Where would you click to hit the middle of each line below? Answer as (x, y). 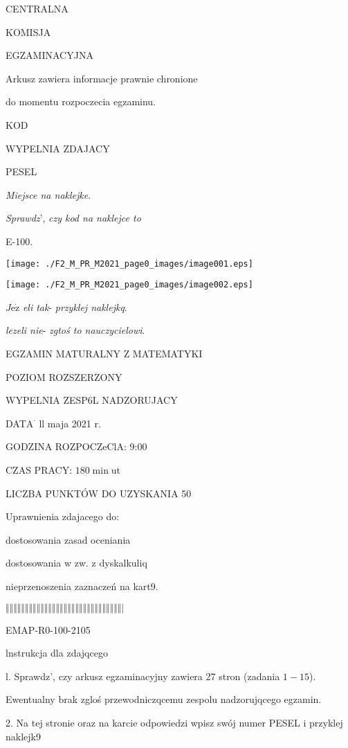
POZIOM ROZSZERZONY (64, 376)
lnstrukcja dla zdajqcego (57, 653)
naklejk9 (23, 736)
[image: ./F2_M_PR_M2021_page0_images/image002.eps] (129, 285)
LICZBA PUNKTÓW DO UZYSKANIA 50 (99, 493)
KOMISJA (28, 32)
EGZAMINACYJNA (49, 55)
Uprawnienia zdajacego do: (63, 516)
